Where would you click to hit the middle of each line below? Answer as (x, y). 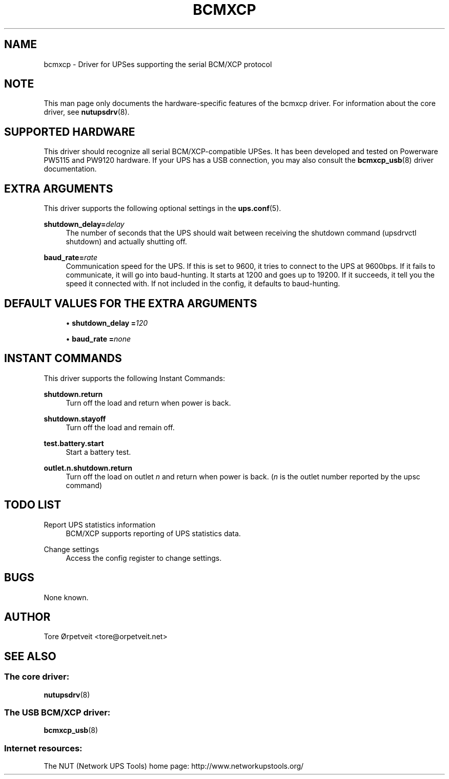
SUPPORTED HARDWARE (70, 132)
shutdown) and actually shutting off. (126, 242)
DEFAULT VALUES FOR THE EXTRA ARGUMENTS (131, 303)
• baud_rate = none (98, 339)
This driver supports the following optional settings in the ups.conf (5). (162, 208)
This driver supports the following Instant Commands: (134, 378)
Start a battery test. (98, 452)
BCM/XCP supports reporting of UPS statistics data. (153, 533)
